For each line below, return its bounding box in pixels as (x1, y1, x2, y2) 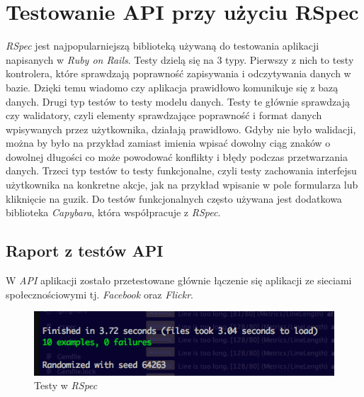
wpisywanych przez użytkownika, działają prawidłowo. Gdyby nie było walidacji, (6, 121, 356, 136)
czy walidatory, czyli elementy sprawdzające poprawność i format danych (6, 108, 322, 123)
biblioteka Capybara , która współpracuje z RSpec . (6, 205, 221, 220)
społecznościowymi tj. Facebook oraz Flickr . (6, 286, 193, 301)
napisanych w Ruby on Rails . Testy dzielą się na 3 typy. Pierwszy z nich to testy (6, 52, 354, 67)
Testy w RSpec (34, 378, 98, 393)
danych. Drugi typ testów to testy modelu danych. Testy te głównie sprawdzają (6, 94, 350, 108)
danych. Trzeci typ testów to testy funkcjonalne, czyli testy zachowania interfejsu (6, 163, 357, 178)
